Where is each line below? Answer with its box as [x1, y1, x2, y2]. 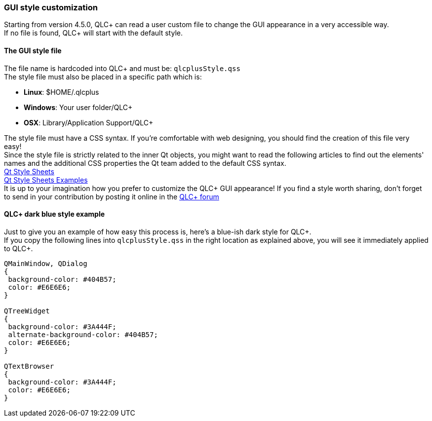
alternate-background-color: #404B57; [8, 330, 158, 339]
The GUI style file [4, 46, 62, 55]
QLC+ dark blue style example [4, 210, 105, 219]
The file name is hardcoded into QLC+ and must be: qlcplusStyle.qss [4, 64, 240, 73]
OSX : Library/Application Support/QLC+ [24, 118, 154, 127]
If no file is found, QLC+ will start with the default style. [4, 29, 183, 38]
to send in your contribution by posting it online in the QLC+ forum [4, 192, 219, 201]
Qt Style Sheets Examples [4, 175, 88, 184]
